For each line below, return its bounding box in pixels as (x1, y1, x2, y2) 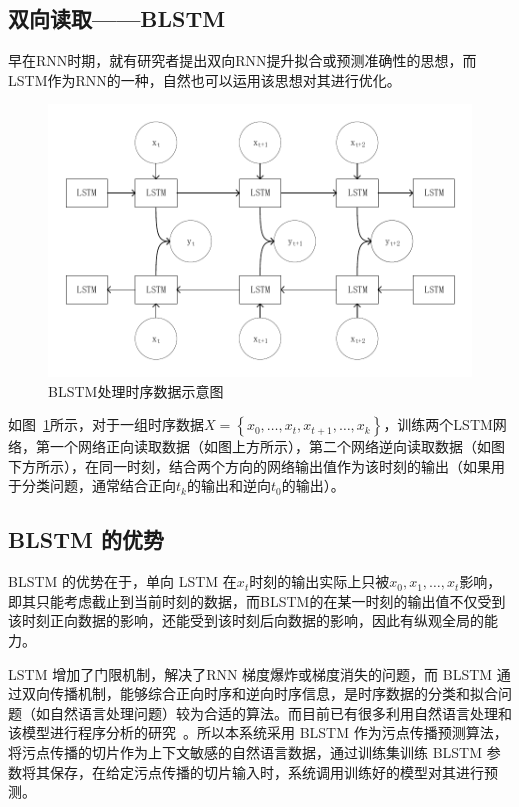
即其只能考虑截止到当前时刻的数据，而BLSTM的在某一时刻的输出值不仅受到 (8, 590, 506, 611)
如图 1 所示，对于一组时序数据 (8, 414, 204, 435)
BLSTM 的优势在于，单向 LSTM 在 (8, 571, 237, 592)
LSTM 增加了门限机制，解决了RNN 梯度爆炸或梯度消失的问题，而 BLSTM (8, 663, 493, 684)
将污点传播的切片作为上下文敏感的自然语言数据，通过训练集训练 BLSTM (8, 741, 483, 762)
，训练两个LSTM (383, 414, 493, 435)
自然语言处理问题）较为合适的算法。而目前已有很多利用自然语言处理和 (49, 702, 512, 723)
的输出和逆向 (186, 475, 271, 496)
